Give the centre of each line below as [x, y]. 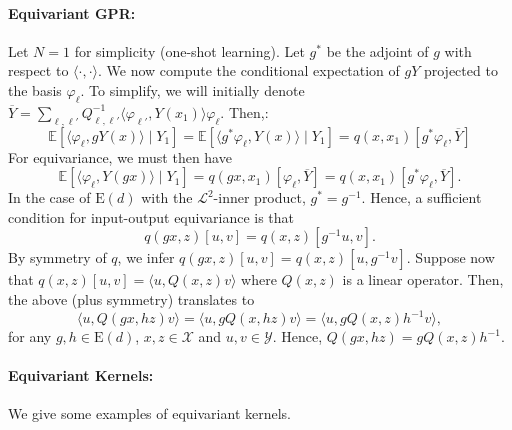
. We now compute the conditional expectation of [249, 70]
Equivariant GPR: [72, 12]
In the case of [49, 197]
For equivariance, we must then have [120, 156]
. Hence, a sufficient [421, 197]
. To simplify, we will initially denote [192, 89]
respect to [38, 70]
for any [30, 336]
